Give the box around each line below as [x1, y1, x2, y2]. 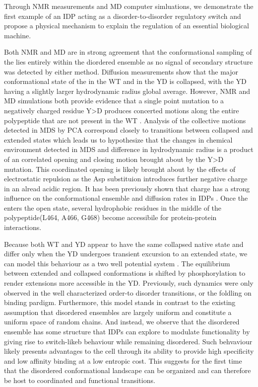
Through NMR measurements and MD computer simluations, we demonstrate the [4, 1, 254, 11]
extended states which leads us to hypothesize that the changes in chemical [4, 134, 233, 145]
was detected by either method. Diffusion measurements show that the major [4, 66, 238, 77]
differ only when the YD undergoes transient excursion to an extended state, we [4, 248, 248, 259]
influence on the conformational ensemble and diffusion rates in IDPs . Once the [4, 193, 248, 203]
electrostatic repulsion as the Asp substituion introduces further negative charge [4, 173, 248, 184]
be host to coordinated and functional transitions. [4, 375, 155, 385]
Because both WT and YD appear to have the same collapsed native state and [4, 238, 244, 249]
